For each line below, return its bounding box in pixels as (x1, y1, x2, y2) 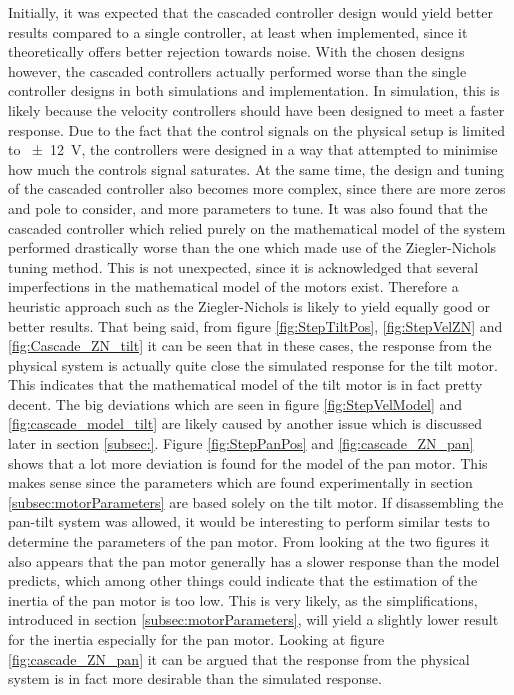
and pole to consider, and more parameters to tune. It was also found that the (8, 197, 488, 218)
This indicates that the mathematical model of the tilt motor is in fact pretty (8, 374, 483, 395)
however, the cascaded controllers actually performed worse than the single (8, 60, 467, 81)
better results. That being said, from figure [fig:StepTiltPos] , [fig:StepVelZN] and (8, 315, 503, 336)
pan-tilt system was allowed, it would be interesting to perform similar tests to (8, 511, 490, 532)
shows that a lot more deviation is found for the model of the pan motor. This (8, 452, 488, 473)
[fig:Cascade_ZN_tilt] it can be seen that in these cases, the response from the (8, 335, 492, 356)
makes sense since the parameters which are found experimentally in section (8, 472, 473, 493)
